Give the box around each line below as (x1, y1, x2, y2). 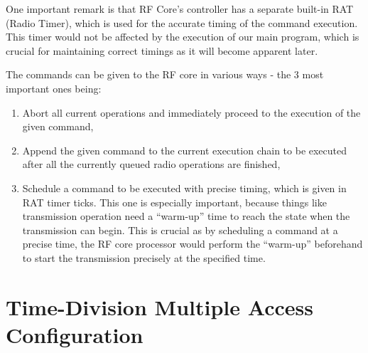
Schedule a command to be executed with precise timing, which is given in (22, 180, 347, 195)
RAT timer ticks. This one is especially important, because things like (22, 194, 327, 209)
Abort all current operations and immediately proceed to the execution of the (22, 105, 361, 120)
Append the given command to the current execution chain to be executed (22, 142, 347, 157)
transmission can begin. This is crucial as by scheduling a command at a (22, 222, 338, 237)
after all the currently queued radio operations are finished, (22, 157, 281, 172)
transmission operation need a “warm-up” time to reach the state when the (22, 209, 350, 223)
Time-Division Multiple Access (6, 292, 313, 321)
